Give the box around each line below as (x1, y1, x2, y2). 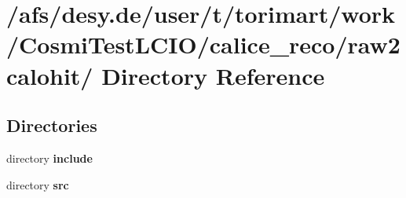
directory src (6, 176, 69, 192)
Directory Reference (101, 59, 325, 91)
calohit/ (6, 59, 93, 91)
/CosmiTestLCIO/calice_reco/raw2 (6, 28, 401, 60)
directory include (6, 149, 93, 166)
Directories (6, 113, 97, 137)
